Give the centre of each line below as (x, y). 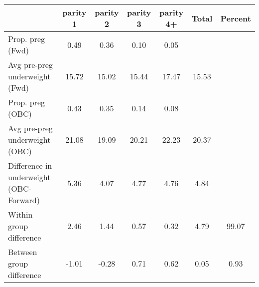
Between (23, 252)
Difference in (30, 165)
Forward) (24, 200)
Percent (236, 18)
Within (20, 214)
